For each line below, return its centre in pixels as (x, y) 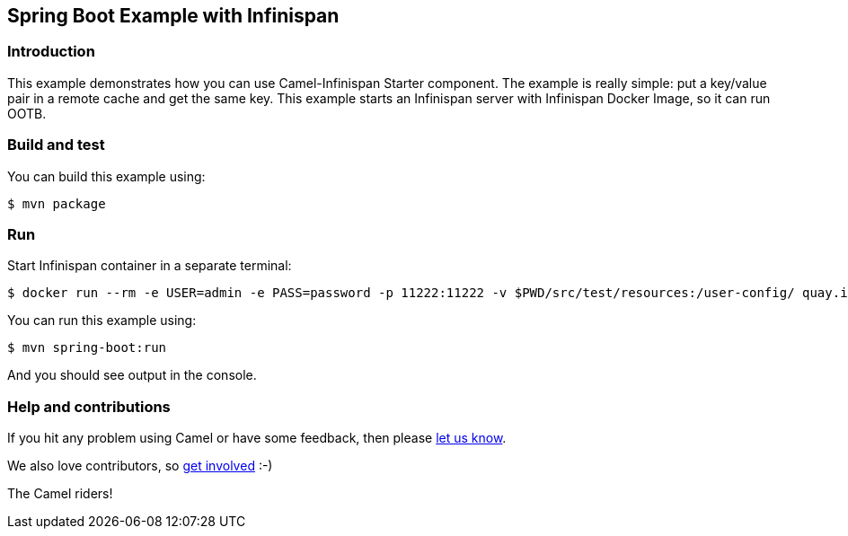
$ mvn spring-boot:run (87, 348)
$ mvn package (57, 203)
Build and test (56, 145)
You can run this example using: (102, 321)
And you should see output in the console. (132, 375)
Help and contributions (89, 406)
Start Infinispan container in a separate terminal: (150, 266)
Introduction (51, 52)
